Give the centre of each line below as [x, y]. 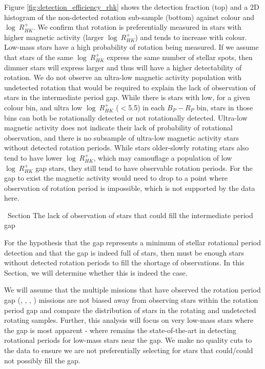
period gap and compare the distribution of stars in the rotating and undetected [130, 310]
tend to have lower [33, 157]
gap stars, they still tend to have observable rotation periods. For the [144, 168]
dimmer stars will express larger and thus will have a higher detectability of [123, 67]
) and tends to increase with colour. [191, 37]
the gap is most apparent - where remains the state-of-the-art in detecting [120, 330]
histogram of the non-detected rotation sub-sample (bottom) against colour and [129, 17]
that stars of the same [39, 57]
